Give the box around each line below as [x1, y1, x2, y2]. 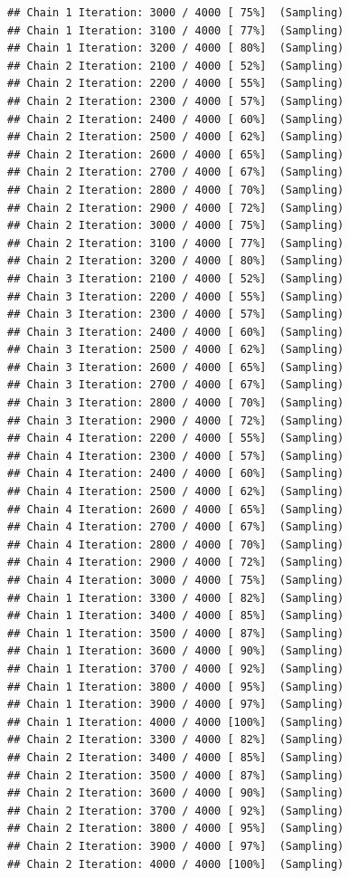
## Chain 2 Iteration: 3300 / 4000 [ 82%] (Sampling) [7, 733, 344, 747]
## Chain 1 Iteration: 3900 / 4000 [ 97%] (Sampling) [7, 698, 344, 711]
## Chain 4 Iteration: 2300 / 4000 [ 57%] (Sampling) [7, 449, 344, 463]
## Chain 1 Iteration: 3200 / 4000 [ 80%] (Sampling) [7, 42, 344, 55]
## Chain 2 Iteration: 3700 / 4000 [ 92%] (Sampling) [7, 804, 344, 817]
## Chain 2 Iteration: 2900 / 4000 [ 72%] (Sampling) [7, 201, 344, 215]
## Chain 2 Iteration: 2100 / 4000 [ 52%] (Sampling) [7, 59, 344, 72]
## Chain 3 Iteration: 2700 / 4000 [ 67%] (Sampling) [7, 378, 344, 392]
